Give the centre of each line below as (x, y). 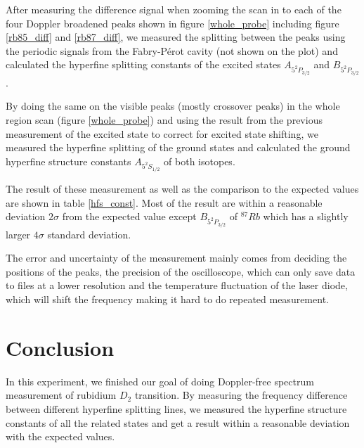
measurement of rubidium (61, 395)
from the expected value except (129, 216)
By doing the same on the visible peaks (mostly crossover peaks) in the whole (173, 106)
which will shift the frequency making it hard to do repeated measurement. (167, 299)
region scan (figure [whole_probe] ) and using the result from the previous (164, 119)
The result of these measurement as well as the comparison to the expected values (182, 189)
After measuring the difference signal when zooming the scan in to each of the (174, 9)
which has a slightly (306, 216)
